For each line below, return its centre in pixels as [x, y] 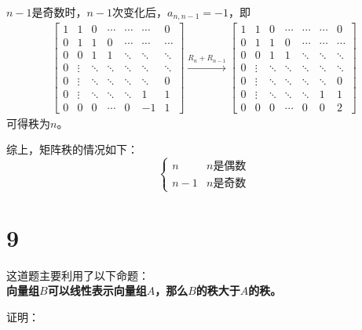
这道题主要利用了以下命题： [78, 275]
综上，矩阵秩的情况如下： [72, 149]
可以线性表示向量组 [97, 290]
